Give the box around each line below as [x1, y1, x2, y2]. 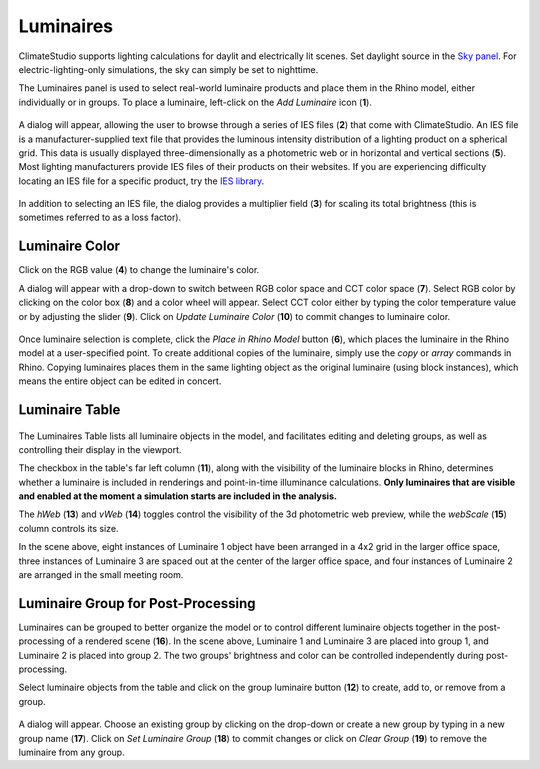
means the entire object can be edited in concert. [18, 375, 222, 387]
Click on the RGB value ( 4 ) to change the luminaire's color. [18, 264, 260, 276]
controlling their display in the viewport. [18, 443, 182, 455]
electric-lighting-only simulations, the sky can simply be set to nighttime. [18, 63, 319, 75]
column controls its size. [18, 522, 119, 534]
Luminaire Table [18, 401, 121, 418]
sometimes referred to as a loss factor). [18, 211, 182, 224]
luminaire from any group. [18, 746, 125, 759]
